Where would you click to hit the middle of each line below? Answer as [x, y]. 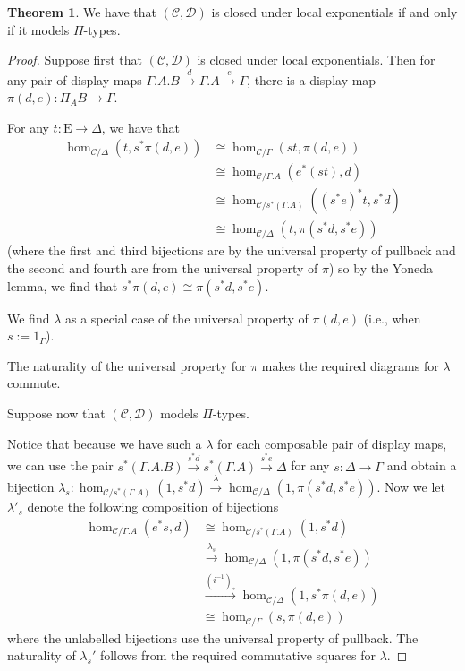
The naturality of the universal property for [127, 365]
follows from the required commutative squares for [237, 655]
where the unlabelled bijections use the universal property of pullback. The [213, 637]
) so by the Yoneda [380, 268]
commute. [34, 383]
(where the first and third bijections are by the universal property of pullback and [232, 250]
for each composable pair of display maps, [332, 443]
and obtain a [422, 465]
